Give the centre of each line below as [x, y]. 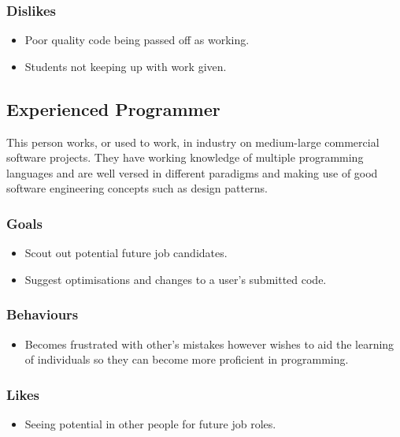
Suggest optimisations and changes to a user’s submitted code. [176, 279]
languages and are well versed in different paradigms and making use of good [192, 172]
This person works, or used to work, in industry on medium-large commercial [193, 142]
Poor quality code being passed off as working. [137, 40]
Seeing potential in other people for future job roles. [150, 424]
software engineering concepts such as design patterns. [137, 188]
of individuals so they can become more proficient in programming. [187, 359]
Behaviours [43, 314]
